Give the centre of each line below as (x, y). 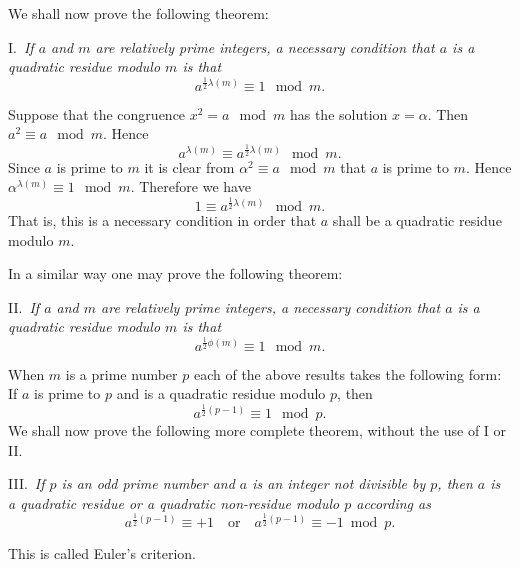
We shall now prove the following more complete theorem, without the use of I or (257, 430)
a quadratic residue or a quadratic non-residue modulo (174, 502)
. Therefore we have (190, 186)
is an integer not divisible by (339, 483)
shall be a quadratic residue (417, 219)
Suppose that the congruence (97, 113)
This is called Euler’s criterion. (102, 553)
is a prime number (121, 373)
